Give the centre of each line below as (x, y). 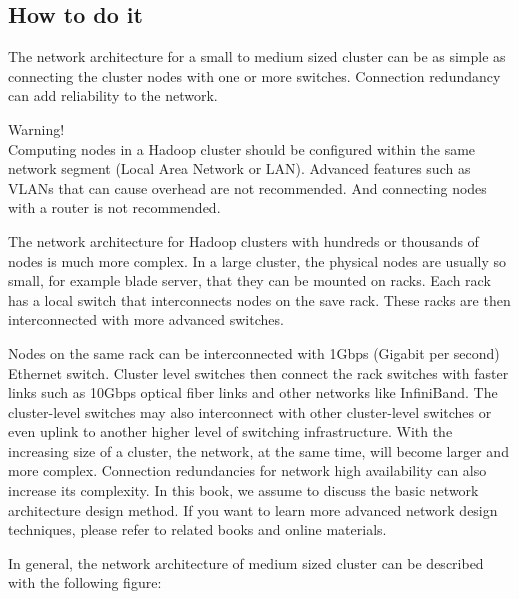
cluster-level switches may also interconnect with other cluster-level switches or (250, 411)
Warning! (36, 128)
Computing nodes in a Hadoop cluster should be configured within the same (242, 148)
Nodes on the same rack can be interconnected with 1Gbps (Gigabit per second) (254, 352)
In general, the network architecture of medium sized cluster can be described (246, 562)
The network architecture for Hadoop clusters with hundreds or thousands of (243, 240)
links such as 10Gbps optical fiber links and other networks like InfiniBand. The (253, 392)
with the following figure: (85, 582)
